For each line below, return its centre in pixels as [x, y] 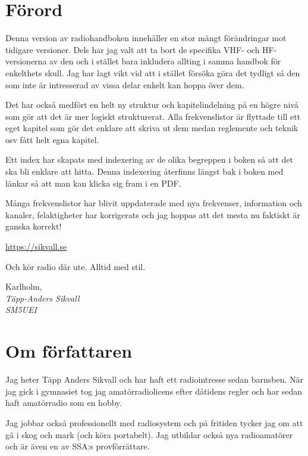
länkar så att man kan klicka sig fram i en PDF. [93, 183]
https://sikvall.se [36, 246]
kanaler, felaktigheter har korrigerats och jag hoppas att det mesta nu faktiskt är [153, 214]
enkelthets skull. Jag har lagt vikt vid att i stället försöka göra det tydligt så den [153, 72]
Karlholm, [24, 286]
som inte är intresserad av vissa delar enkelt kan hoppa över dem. [125, 84]
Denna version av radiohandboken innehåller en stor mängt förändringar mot [146, 38]
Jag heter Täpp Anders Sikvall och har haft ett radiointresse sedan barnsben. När [155, 379]
